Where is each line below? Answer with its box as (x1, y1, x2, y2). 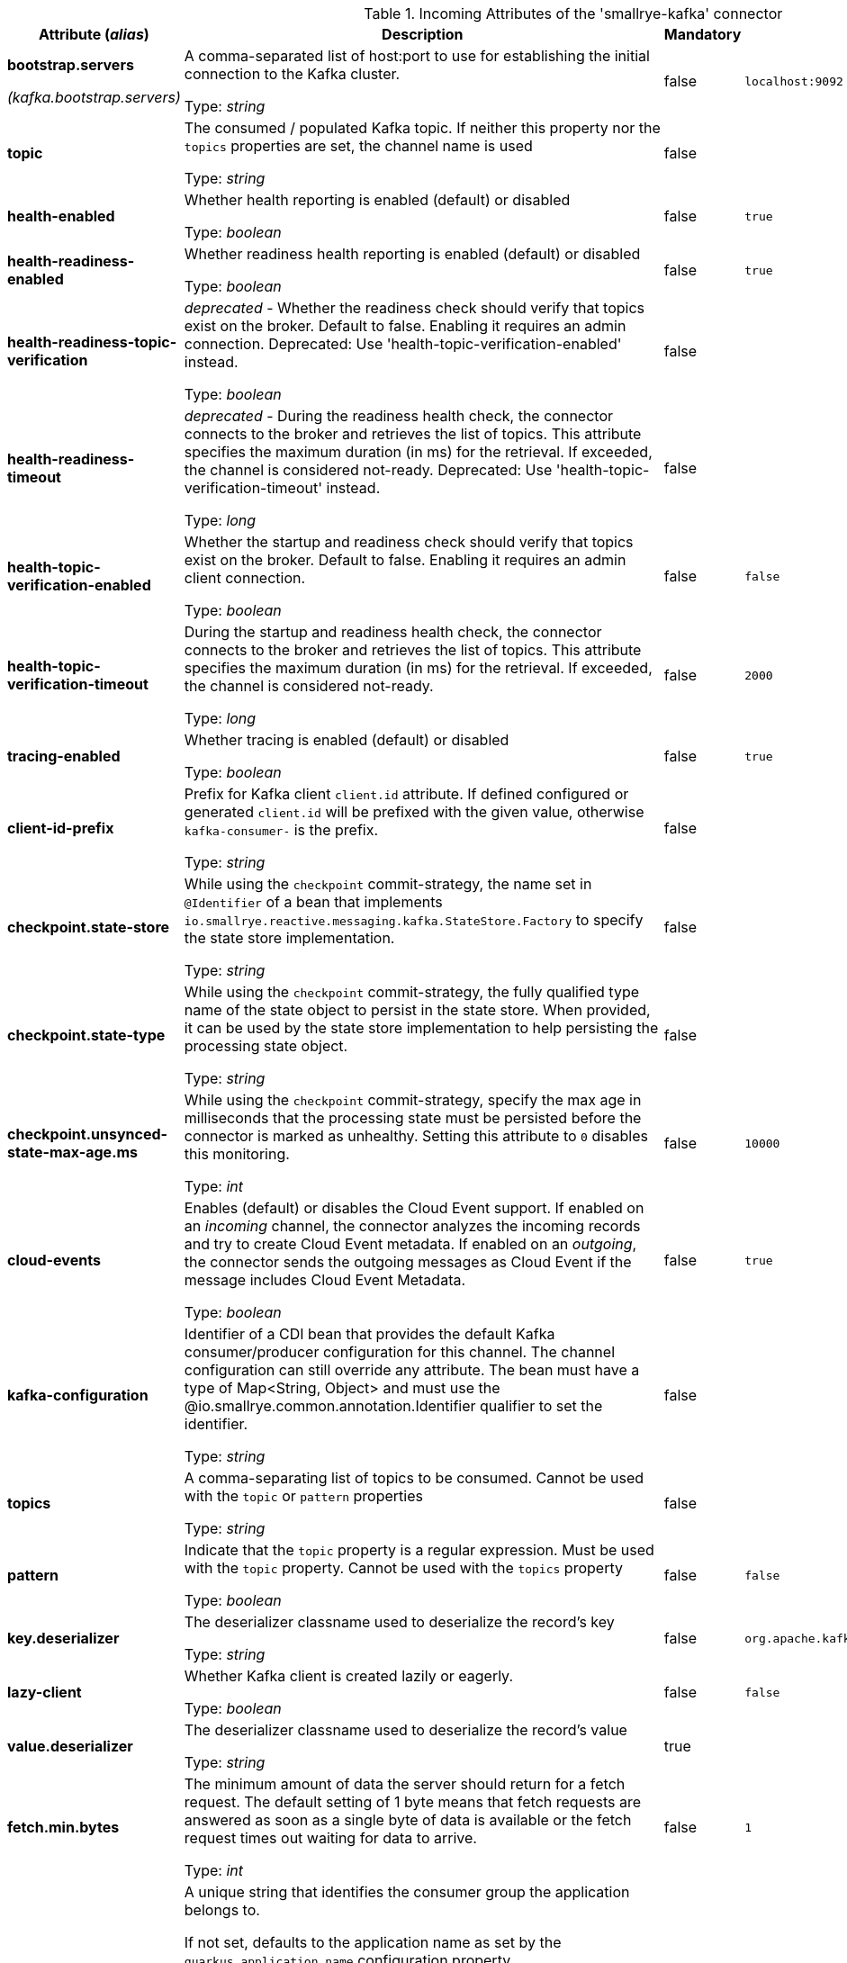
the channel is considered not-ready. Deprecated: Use (184, 461, 553, 479)
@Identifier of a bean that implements (184, 893, 443, 911)
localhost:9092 (744, 74, 843, 88)
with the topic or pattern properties (184, 1487, 423, 1505)
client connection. (184, 569, 306, 587)
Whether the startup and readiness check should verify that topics (184, 533, 634, 551)
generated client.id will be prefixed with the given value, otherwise (184, 803, 644, 821)
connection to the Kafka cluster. (184, 65, 401, 83)
